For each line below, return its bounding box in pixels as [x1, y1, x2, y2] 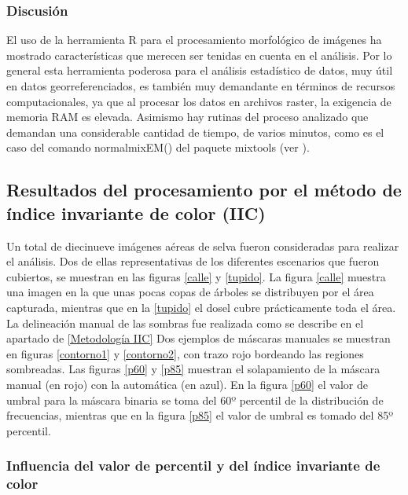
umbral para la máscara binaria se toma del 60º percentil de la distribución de [6, 391, 384, 408]
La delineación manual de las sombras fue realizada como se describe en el [6, 314, 364, 331]
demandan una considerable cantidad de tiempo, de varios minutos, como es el [6, 123, 384, 140]
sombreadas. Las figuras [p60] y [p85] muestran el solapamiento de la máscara [6, 361, 380, 377]
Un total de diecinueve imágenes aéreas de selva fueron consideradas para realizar [6, 237, 399, 254]
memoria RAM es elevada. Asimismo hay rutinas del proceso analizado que [6, 108, 369, 125]
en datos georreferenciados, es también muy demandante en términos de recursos [6, 78, 395, 93]
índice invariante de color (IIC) [6, 200, 266, 225]
